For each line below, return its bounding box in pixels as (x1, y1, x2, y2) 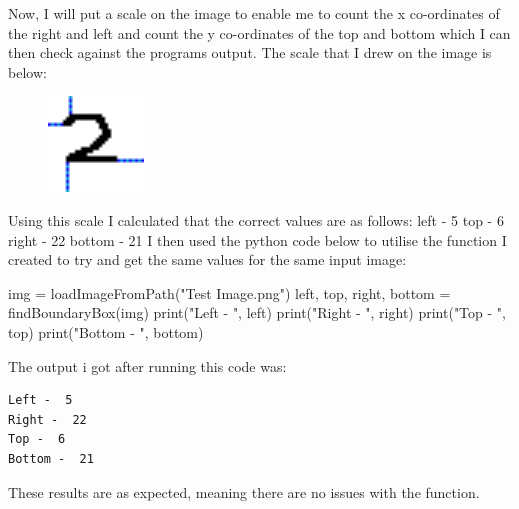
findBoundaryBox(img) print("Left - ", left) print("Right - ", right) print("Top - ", (8, 302, 506, 323)
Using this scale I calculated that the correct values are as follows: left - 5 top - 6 (8, 209, 504, 230)
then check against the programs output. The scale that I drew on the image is (8, 42, 492, 63)
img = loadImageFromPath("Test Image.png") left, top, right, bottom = (8, 282, 451, 303)
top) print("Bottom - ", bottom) (8, 321, 204, 342)
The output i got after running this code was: (8, 355, 287, 376)
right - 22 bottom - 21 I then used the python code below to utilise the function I (8, 229, 507, 250)
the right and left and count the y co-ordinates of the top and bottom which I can (8, 22, 511, 43)
